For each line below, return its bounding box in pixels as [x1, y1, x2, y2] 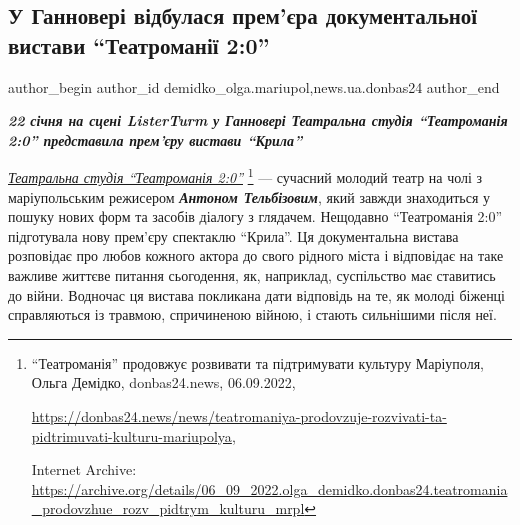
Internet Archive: [31, 459, 137, 480]
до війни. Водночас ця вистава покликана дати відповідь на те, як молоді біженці [8, 284, 506, 305]
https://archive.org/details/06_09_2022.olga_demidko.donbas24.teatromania [31, 478, 508, 499]
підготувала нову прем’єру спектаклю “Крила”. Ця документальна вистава [8, 225, 459, 246]
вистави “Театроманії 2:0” [8, 29, 270, 60]
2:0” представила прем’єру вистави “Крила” [8, 129, 303, 150]
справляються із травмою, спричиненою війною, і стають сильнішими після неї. [8, 304, 497, 325]
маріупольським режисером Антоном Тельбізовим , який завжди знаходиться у [8, 186, 491, 207]
